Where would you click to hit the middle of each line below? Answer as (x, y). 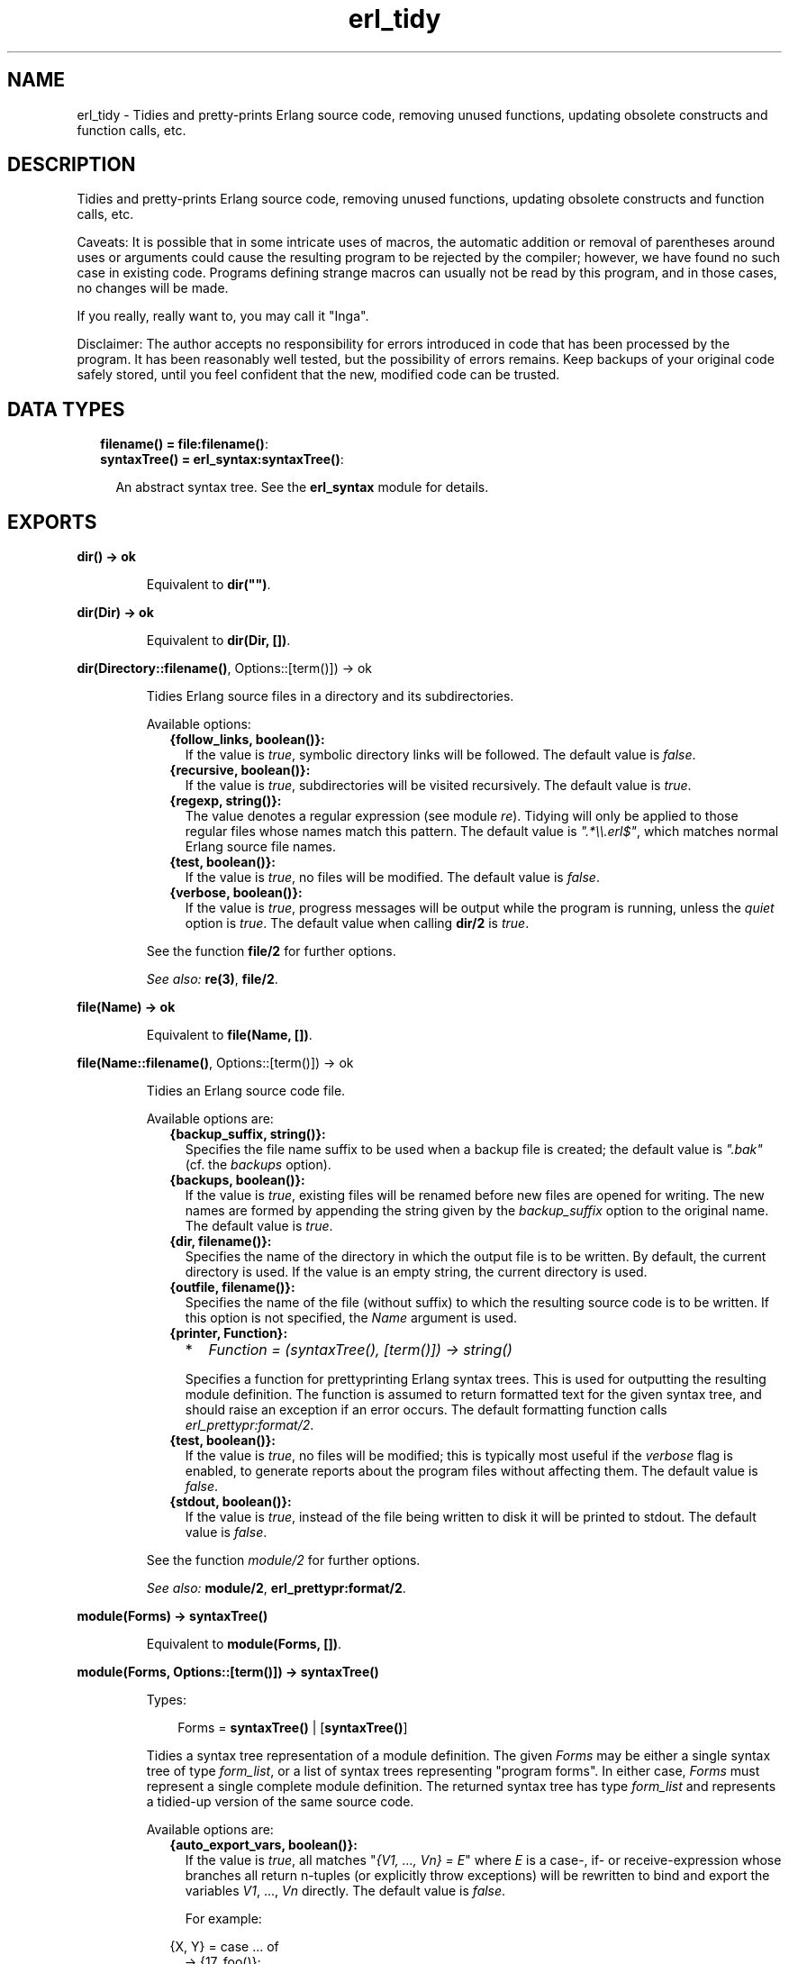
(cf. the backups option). (258, 1165)
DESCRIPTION (72, 165)
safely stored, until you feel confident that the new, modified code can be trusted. (318, 375)
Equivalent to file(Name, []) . (229, 1035)
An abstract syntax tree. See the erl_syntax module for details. (302, 487)
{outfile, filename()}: (232, 1287)
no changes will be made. (153, 288)
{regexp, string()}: (226, 801)
